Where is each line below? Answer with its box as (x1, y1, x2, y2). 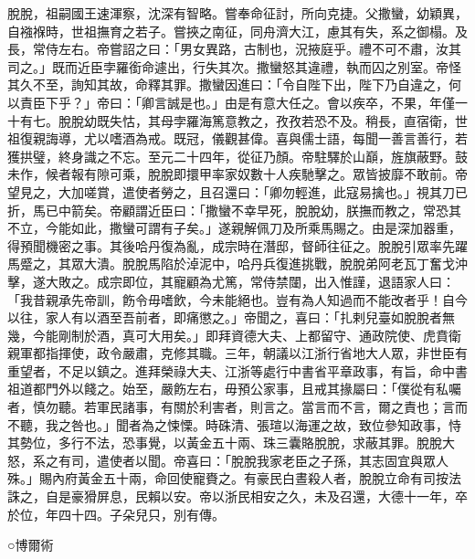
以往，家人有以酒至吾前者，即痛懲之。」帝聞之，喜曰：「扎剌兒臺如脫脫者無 (7, 308, 455, 327)
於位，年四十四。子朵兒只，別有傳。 (7, 504, 225, 523)
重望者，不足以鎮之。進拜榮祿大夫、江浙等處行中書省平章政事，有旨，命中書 (7, 361, 468, 380)
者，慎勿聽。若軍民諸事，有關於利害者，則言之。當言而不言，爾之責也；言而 (7, 397, 468, 417)
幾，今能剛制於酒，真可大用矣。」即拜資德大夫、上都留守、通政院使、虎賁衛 (7, 325, 461, 344)
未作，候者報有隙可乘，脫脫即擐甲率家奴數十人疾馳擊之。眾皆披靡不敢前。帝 (7, 164, 468, 184)
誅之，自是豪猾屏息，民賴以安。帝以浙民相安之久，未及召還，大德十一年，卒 (7, 487, 468, 506)
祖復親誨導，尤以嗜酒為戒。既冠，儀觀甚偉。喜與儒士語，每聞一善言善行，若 (7, 129, 468, 148)
